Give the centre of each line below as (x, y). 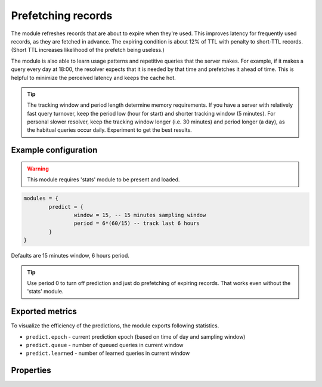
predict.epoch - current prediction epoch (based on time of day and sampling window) (136, 336)
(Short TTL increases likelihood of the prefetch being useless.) (88, 50)
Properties (31, 371)
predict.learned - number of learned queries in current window (108, 353)
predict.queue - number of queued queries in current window (105, 345)
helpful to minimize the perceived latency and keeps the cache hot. (93, 78)
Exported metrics (44, 312)
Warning (38, 168)
